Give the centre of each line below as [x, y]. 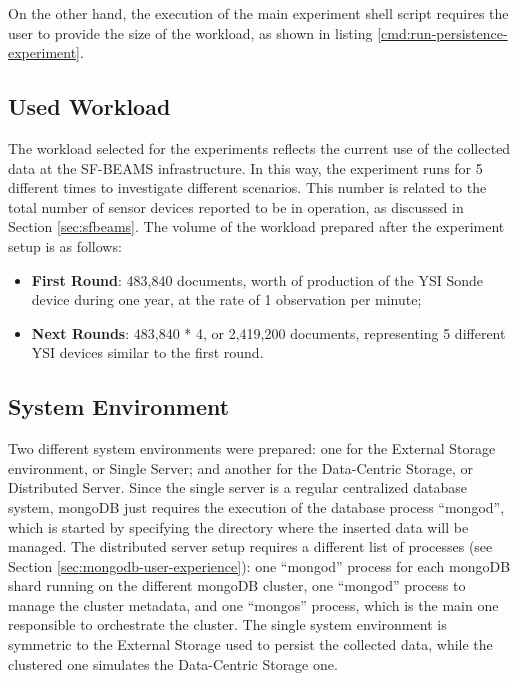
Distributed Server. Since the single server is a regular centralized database [237, 487]
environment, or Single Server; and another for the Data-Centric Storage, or [240, 467]
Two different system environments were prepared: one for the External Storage [252, 448]
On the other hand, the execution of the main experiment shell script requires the [258, 13]
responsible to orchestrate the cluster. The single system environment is [227, 624]
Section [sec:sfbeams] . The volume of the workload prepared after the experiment [256, 226]
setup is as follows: [65, 245]
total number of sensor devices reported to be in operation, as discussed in [236, 206]
